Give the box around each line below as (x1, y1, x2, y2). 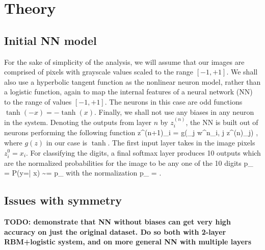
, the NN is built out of (185, 116, 258, 127)
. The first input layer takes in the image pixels (108, 137, 255, 147)
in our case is (46, 137, 88, 147)
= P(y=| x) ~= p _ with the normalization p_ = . (4, 167, 162, 178)
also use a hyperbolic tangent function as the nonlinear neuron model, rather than (4, 76, 261, 87)
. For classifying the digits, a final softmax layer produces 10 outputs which (26, 147, 261, 158)
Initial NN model (4, 32, 97, 48)
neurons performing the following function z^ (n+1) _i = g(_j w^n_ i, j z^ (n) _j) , (4, 127, 258, 138)
